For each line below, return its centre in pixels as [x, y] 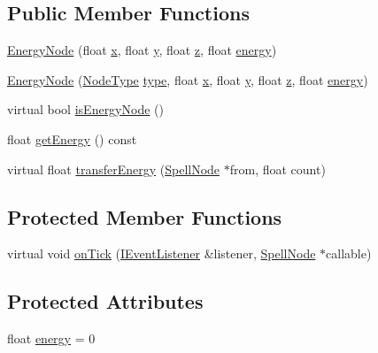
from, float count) [278, 169]
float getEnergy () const [72, 138]
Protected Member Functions [145, 216]
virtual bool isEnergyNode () [85, 109]
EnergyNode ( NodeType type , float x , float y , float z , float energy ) [188, 79]
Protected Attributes [105, 301]
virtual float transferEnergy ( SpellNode [114, 169]
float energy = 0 [51, 338]
